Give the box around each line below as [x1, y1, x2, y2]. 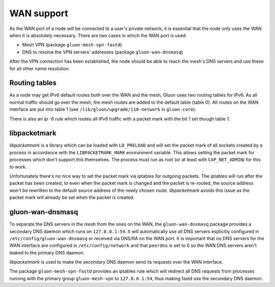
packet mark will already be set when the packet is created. [9, 194, 134, 200]
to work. [9, 163, 27, 170]
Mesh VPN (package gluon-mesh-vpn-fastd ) [22, 42, 122, 48]
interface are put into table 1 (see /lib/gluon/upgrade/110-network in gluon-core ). [9, 106, 197, 112]
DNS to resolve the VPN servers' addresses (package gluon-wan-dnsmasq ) [22, 49, 183, 55]
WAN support [9, 8, 68, 19]
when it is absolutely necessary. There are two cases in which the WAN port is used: [9, 32, 187, 38]
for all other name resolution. [9, 65, 70, 71]
